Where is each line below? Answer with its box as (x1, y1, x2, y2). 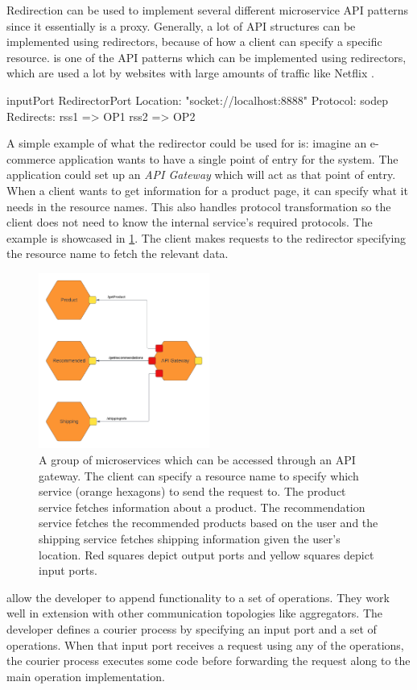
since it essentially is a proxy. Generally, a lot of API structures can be (6, 17, 356, 34)
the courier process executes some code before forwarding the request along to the (6, 652, 411, 669)
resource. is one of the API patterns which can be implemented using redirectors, (6, 48, 407, 65)
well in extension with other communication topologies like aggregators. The (6, 605, 382, 621)
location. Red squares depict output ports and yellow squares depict (39, 546, 374, 563)
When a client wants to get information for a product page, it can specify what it (6, 181, 408, 198)
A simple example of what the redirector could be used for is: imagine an (6, 135, 367, 152)
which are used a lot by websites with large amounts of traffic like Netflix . (6, 64, 374, 81)
